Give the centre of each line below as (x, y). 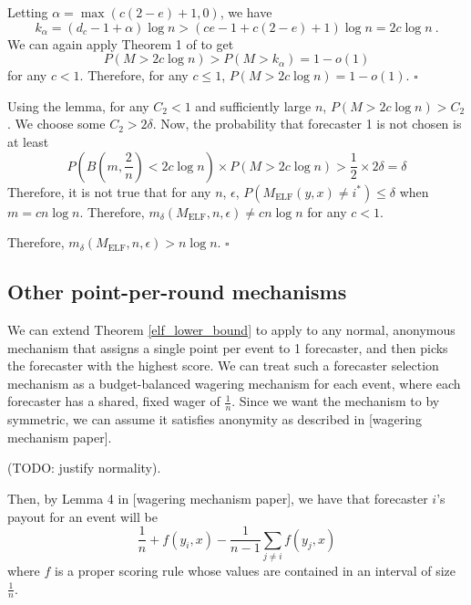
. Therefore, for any (134, 75)
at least (28, 141)
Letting (28, 12)
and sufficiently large (253, 105)
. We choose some (56, 124)
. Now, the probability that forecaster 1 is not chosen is (307, 124)
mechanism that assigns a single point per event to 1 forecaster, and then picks (228, 347)
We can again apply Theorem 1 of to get (121, 43)
